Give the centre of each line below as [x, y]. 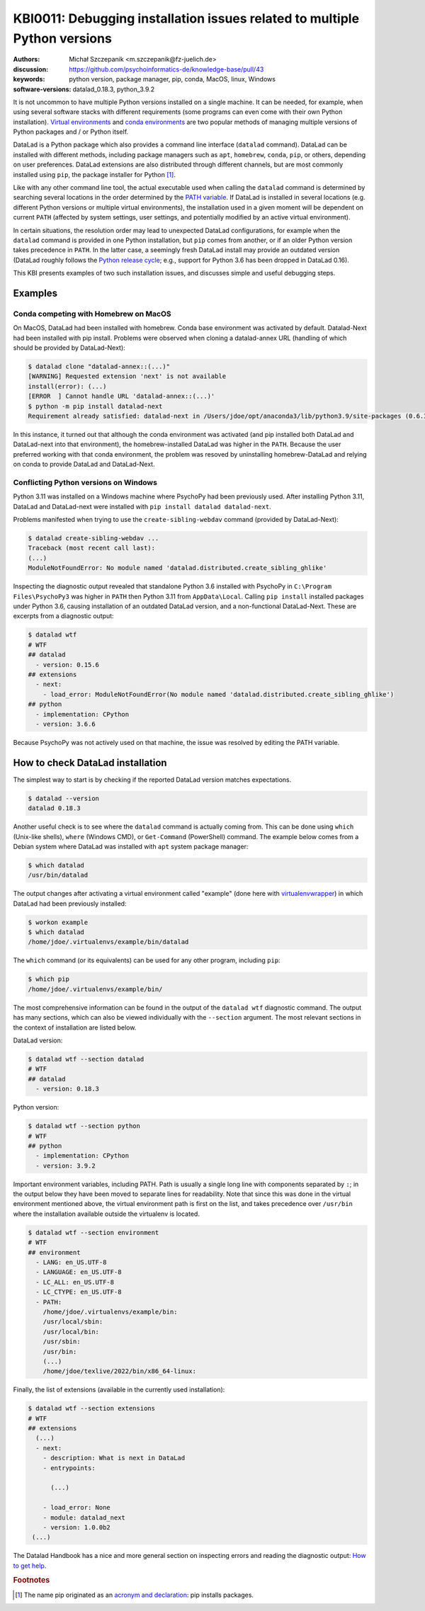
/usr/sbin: [62, 1342]
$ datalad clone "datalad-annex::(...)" [99, 367]
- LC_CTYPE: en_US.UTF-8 [79, 1292]
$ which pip [49, 979]
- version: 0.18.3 [67, 1089]
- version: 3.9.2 [66, 1166]
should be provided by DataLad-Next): [69, 348]
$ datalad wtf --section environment [93, 1233]
